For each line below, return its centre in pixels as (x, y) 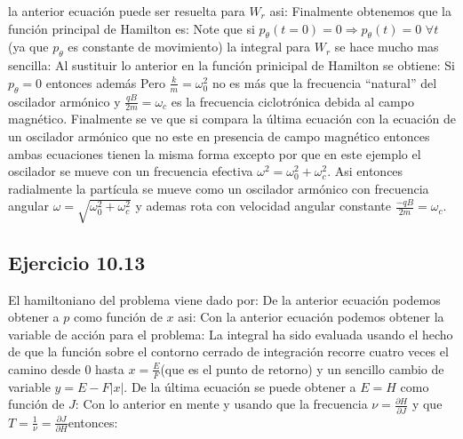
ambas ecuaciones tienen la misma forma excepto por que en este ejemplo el (215, 153)
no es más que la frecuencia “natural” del (324, 82)
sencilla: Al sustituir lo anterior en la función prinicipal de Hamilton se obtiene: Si (231, 65)
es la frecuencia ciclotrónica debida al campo (292, 101)
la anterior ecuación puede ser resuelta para (127, 11)
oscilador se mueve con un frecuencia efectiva (131, 171)
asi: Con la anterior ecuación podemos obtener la (311, 317)
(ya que (28, 47)
